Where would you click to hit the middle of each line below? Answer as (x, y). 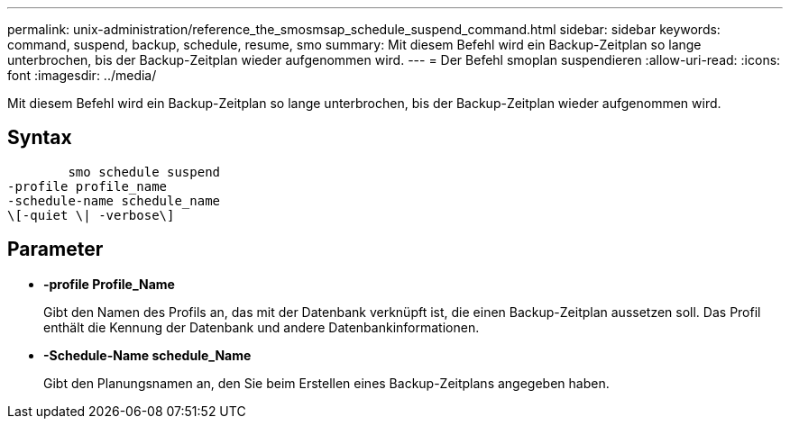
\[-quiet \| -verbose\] (91, 215)
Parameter (55, 249)
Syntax (40, 138)
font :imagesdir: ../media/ (82, 75)
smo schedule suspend (144, 172)
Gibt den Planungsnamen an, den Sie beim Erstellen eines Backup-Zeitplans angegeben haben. (326, 383)
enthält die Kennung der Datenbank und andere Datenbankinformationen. (262, 327)
